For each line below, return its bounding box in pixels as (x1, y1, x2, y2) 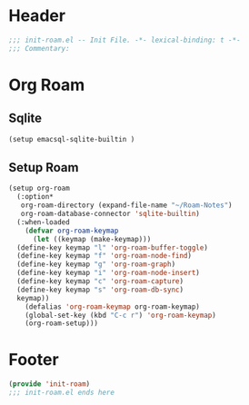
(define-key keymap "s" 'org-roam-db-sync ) (16, 285, 184, 294)
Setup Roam (8, 160, 79, 175)
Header (8, 5, 65, 26)
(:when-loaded (16, 217, 70, 227)
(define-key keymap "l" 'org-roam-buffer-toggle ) (16, 242, 208, 252)
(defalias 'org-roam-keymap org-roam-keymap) (25, 301, 201, 311)
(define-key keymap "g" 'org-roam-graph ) (16, 260, 176, 269)
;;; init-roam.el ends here (8, 388, 115, 398)
